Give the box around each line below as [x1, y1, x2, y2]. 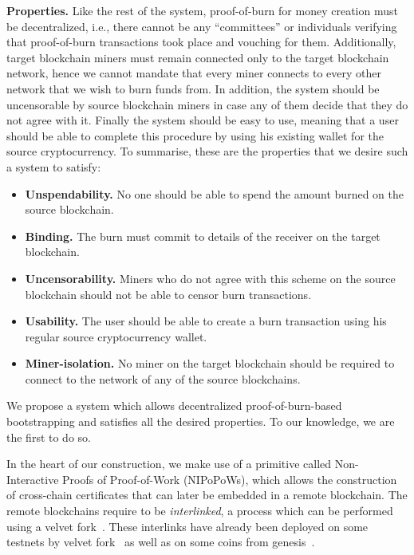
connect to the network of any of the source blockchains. [25, 370, 301, 387]
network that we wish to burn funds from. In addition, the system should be [6, 80, 380, 96]
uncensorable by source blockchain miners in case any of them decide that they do [6, 96, 408, 112]
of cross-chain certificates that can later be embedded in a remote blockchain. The [6, 486, 408, 503]
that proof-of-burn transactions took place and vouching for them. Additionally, [6, 33, 396, 50]
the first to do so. [6, 428, 91, 445]
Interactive [6, 470, 59, 487]
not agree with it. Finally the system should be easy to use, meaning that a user [6, 112, 399, 128]
